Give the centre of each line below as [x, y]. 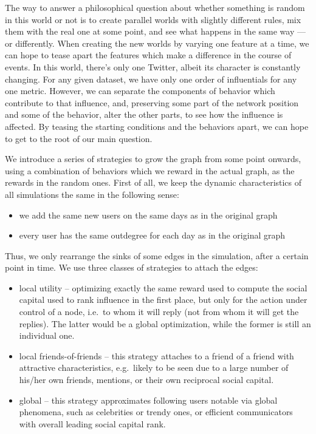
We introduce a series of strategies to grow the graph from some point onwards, [153, 159]
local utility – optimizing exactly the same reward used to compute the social [163, 287]
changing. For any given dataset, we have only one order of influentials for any [151, 79]
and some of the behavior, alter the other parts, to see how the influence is [144, 114]
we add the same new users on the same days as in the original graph [148, 215]
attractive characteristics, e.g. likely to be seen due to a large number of [154, 368]
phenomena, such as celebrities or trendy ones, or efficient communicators [156, 412]
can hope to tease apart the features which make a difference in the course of [148, 55]
